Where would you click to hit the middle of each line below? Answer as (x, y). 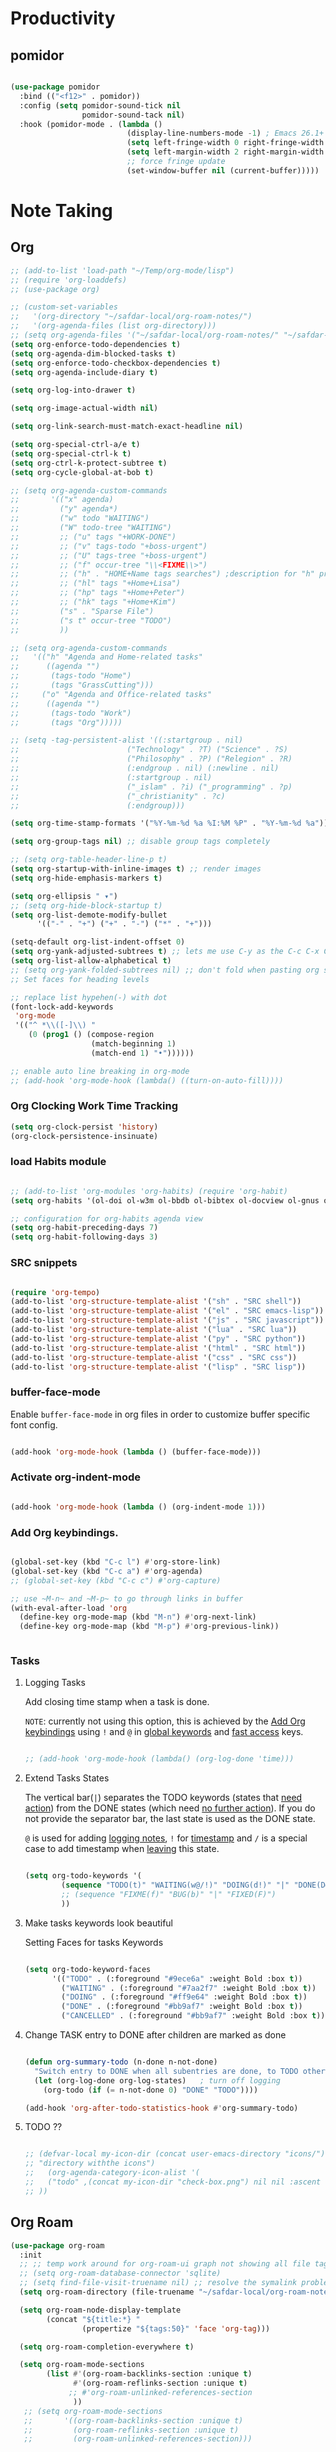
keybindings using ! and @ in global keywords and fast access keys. (164, 1732)
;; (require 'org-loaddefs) (69, 280)
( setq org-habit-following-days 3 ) (84, 1237)
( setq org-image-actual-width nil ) (84, 408)
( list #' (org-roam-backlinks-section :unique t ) (149, 2374)
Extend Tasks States (67, 1778)
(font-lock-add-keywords (62, 1007)
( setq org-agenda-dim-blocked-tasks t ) (93, 353)
